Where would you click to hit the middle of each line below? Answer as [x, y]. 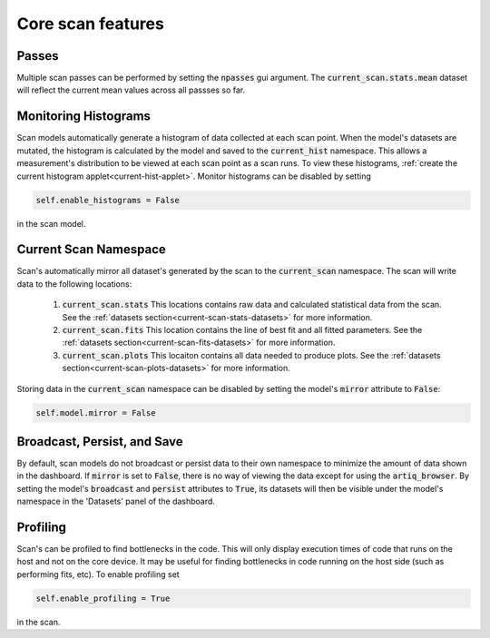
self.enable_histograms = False [108, 200]
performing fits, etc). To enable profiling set [98, 574]
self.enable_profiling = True [103, 598]
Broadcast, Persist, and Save [100, 442]
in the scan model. [51, 223]
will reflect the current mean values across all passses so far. [131, 90]
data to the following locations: [74, 284]
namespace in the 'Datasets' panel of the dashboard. [116, 501]
